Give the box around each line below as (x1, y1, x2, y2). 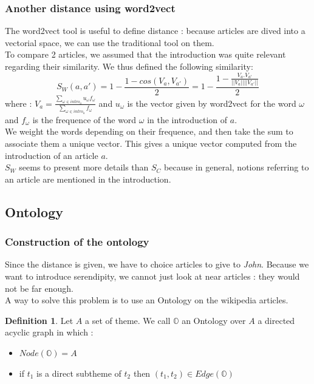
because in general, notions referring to (164, 161, 309, 173)
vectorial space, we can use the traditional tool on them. (5, 36, 214, 49)
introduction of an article (5, 149, 98, 161)
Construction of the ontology (5, 234, 149, 249)
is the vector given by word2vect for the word (127, 96, 296, 109)
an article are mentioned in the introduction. (5, 172, 171, 185)
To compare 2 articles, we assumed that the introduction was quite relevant (5, 48, 286, 61)
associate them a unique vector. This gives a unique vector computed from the (5, 137, 297, 150)
